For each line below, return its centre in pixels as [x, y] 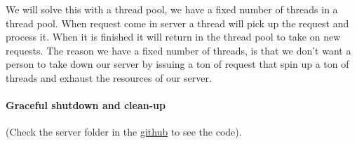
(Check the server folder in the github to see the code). [124, 132]
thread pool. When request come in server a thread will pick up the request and [177, 23]
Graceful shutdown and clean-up [86, 105]
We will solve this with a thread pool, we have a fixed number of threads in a [172, 9]
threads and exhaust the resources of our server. [109, 77]
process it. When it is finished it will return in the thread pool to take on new [173, 37]
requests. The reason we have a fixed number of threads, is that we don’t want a [178, 50]
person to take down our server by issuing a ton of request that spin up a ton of [177, 64]
